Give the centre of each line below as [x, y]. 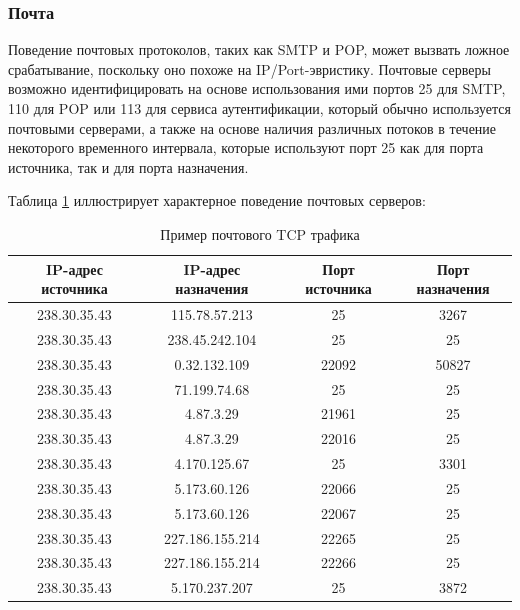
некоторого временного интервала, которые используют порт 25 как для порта [246, 147]
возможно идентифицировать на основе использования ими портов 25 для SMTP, [257, 88]
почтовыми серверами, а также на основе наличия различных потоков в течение [252, 127]
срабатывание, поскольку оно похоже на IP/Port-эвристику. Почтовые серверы [249, 68]
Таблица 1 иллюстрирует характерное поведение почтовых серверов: [217, 200]
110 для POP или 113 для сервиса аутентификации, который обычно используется [260, 108]
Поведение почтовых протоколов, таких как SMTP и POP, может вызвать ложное [259, 49]
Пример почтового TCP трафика [260, 233]
